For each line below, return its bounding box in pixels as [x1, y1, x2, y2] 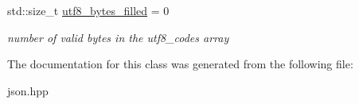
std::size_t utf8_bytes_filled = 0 [7, 2, 170, 18]
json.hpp [7, 82, 49, 98]
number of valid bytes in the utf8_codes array [7, 29, 229, 45]
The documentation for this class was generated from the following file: [7, 56, 353, 72]
